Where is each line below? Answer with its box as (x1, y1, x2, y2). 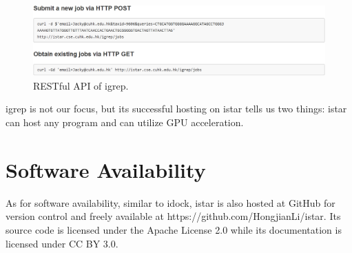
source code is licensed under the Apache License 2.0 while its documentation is (6, 222, 342, 236)
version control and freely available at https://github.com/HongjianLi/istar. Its (6, 209, 341, 223)
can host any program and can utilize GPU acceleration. (6, 115, 244, 130)
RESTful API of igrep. (33, 78, 129, 92)
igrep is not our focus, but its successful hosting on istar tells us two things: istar (6, 101, 347, 116)
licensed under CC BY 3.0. (6, 236, 118, 250)
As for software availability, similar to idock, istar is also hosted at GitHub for (6, 195, 335, 210)
